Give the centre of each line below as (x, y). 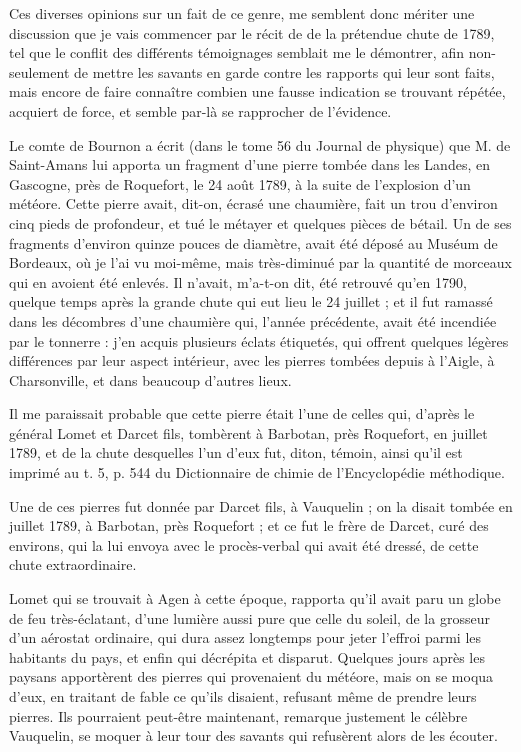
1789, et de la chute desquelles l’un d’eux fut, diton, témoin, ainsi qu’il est (236, 452)
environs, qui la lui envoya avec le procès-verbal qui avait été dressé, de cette (244, 544)
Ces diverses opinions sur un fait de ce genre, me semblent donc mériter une (242, 13)
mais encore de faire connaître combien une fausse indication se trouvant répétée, (257, 91)
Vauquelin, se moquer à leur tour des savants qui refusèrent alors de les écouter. (253, 735)
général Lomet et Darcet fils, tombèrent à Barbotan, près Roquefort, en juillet (248, 432)
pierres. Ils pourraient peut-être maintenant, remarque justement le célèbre (238, 715)
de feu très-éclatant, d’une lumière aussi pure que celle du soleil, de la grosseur (249, 617)
